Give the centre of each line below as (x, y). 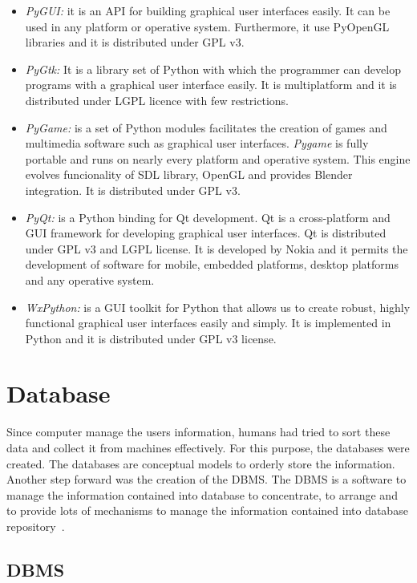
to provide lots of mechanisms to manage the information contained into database (207, 510)
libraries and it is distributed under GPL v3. (135, 42)
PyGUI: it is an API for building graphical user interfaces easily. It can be (208, 10)
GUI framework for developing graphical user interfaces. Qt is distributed (206, 233)
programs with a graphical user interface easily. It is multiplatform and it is (211, 85)
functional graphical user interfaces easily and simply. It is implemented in (208, 323)
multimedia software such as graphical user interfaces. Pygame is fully (197, 143)
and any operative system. (90, 279)
